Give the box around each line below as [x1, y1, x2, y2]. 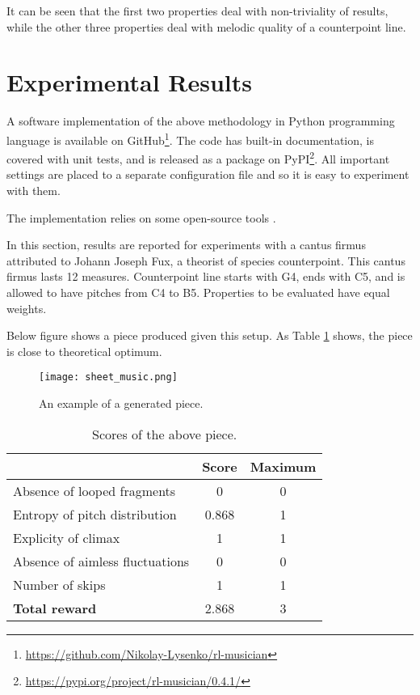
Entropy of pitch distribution [13, 504, 177, 523]
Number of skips [13, 574, 106, 594]
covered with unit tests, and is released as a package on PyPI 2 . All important [6, 148, 390, 167]
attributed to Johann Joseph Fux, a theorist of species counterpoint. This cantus [6, 252, 405, 269]
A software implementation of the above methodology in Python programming [6, 112, 395, 129]
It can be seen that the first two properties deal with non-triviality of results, [6, 2, 388, 19]
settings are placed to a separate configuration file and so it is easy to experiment [6, 166, 409, 183]
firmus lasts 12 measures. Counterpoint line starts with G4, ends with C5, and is [6, 268, 405, 285]
